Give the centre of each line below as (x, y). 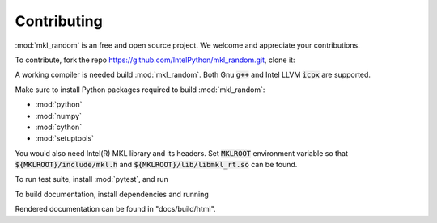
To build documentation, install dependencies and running (112, 194)
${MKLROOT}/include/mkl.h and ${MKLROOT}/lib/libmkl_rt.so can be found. (156, 165)
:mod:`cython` (59, 127)
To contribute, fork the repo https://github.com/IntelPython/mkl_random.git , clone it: (155, 60)
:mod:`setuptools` (65, 138)
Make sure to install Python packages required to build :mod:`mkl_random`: (140, 90)
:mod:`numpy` (59, 116)
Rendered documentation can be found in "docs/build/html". (115, 209)
